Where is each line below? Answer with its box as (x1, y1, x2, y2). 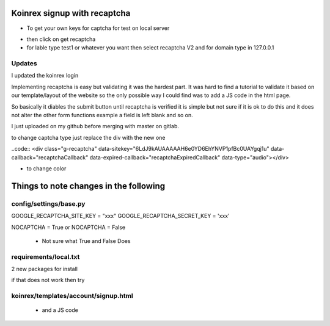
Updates (11, 59, 37, 68)
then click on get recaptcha (26, 35, 96, 43)
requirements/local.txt (11, 252, 80, 261)
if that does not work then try (11, 277, 85, 284)
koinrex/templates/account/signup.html (11, 292, 134, 300)
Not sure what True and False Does (42, 237, 131, 244)
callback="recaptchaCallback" (11, 153, 89, 161)
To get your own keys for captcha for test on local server (26, 24, 170, 32)
